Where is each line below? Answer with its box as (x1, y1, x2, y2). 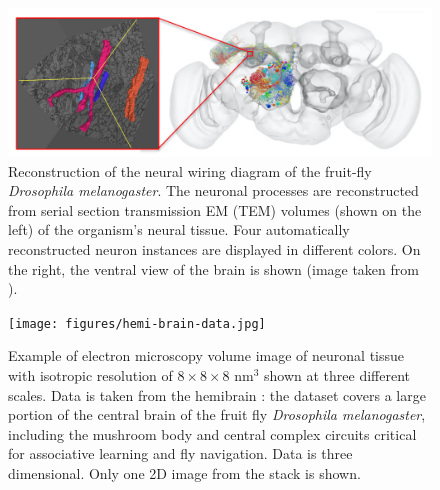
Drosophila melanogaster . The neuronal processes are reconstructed (8, 180, 419, 201)
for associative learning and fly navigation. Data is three (8, 443, 353, 464)
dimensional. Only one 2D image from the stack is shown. (8, 463, 361, 484)
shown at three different (264, 365, 410, 386)
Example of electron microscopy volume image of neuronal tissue (8, 345, 405, 366)
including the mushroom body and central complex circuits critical (8, 423, 417, 444)
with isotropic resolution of (8, 365, 173, 386)
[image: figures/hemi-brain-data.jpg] (8, 316, 266, 331)
